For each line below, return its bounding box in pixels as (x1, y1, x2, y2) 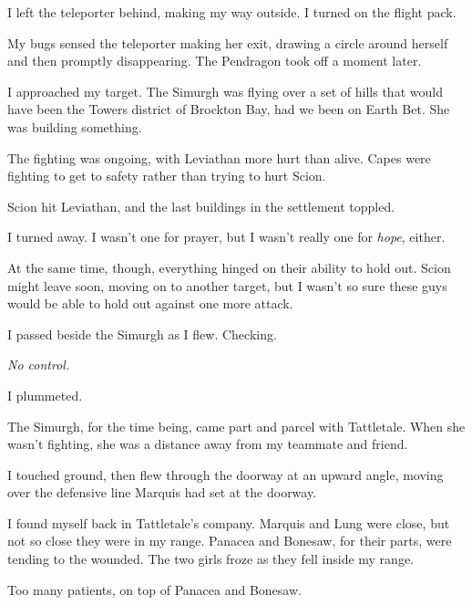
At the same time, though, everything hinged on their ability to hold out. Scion (7, 257, 451, 276)
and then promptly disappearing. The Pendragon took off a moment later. (7, 51, 422, 70)
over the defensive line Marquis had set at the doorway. (7, 483, 317, 502)
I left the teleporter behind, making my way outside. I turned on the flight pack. (7, 3, 457, 21)
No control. (7, 355, 70, 374)
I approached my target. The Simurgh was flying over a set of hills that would (7, 81, 443, 100)
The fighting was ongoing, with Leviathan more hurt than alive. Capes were (7, 148, 431, 167)
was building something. (7, 117, 142, 136)
